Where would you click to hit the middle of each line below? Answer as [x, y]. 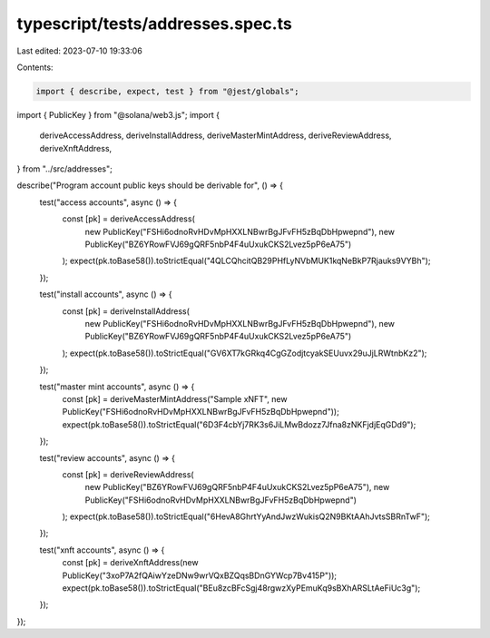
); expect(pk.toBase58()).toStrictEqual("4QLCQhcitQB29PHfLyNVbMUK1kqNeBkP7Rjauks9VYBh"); [246, 261]
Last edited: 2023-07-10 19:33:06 [79, 51]
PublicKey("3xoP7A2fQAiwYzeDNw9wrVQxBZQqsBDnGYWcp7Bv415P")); [200, 575]
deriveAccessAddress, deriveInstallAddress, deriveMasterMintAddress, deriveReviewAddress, [216, 135]
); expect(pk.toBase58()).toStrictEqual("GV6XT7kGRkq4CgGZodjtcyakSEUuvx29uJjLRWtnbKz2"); [245, 353]
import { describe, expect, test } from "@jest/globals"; [167, 91]
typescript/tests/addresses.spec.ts [154, 24]
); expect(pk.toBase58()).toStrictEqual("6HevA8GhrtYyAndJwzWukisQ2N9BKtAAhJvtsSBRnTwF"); [246, 516]
